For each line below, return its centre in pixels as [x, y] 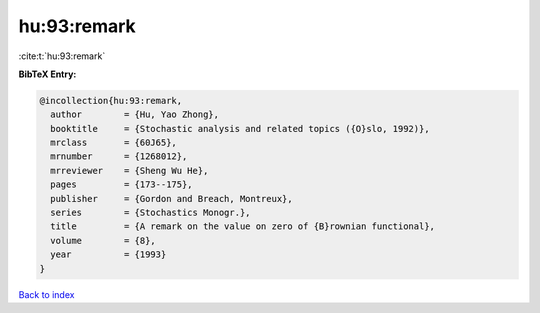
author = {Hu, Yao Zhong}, [135, 114]
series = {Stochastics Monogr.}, [150, 213]
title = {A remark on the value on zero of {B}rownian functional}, [242, 226]
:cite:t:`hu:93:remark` [62, 56]
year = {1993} [108, 254]
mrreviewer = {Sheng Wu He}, [129, 170]
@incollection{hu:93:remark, [111, 100]
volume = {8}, [103, 240]
